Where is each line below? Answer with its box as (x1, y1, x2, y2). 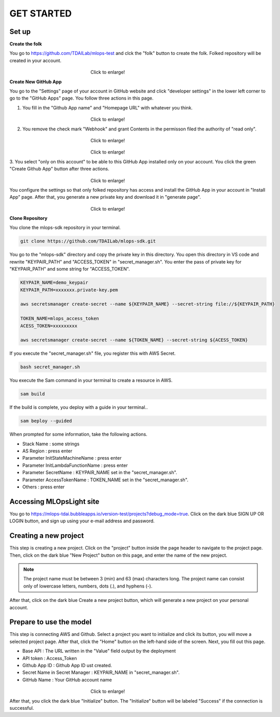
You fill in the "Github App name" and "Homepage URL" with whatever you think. (22, 104, 193, 110)
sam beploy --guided (20, 418, 72, 424)
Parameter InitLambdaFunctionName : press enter (22, 462, 128, 468)
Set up (9, 27, 31, 36)
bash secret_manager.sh (20, 364, 81, 370)
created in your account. (9, 57, 62, 64)
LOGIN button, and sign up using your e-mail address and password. (9, 518, 155, 524)
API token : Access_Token (22, 655, 77, 661)
